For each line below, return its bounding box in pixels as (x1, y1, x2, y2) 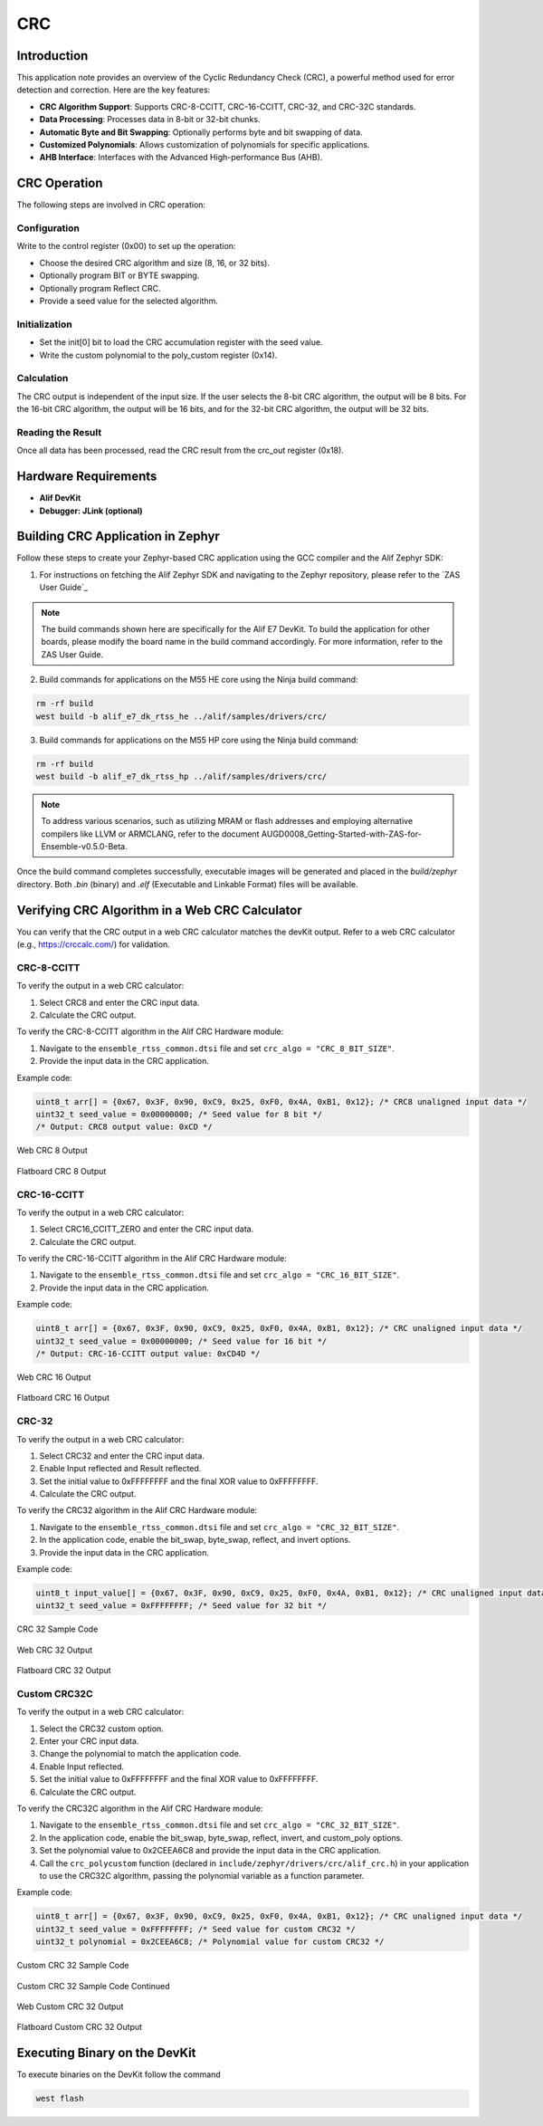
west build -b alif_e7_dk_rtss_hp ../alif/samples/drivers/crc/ (35, 771, 328, 781)
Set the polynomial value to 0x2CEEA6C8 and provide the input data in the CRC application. (39, 1845, 382, 1856)
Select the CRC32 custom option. (39, 1723, 165, 1734)
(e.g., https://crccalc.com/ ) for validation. (16, 939, 171, 950)
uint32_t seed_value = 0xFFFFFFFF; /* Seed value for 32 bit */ (35, 1601, 328, 1611)
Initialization (16, 318, 72, 330)
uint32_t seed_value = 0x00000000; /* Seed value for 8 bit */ (35, 1109, 323, 1119)
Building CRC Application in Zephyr (16, 529, 221, 544)
